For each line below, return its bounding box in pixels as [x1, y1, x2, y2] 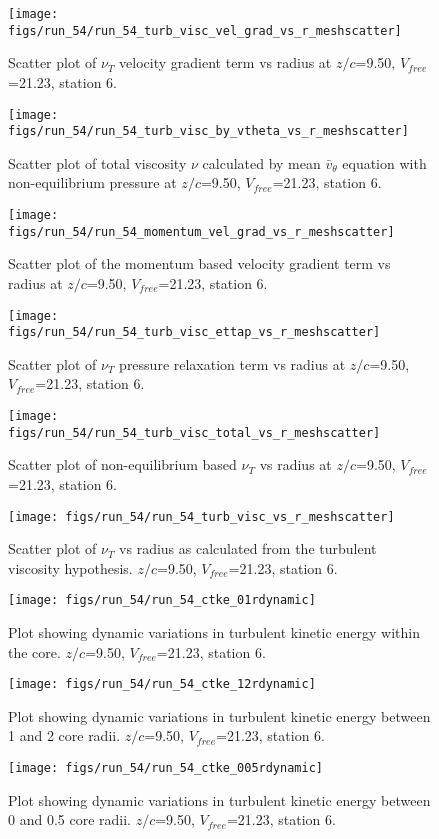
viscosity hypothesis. [8, 557, 133, 578]
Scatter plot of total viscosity [8, 152, 187, 173]
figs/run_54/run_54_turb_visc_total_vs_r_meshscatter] [8, 425, 381, 440]
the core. [8, 641, 61, 662]
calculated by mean [202, 152, 321, 173]
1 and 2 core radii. [8, 725, 121, 746]
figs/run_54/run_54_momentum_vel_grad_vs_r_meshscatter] [8, 224, 395, 239]
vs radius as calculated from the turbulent [119, 538, 377, 559]
